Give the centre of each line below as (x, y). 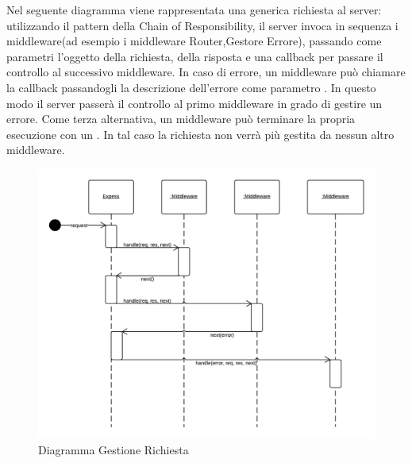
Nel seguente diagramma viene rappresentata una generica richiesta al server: (194, 10)
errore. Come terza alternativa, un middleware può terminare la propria (181, 119)
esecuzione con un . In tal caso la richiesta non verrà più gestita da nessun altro (200, 134)
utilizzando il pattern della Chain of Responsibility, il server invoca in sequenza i (202, 25)
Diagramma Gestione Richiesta (114, 449)
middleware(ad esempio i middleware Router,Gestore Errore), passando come (194, 41)
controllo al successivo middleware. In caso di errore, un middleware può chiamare (206, 72)
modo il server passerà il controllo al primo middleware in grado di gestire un (194, 103)
